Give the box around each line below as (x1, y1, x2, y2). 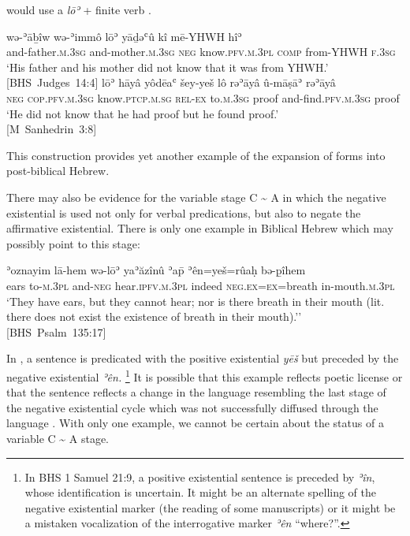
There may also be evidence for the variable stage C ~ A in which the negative (6, 188, 386, 205)
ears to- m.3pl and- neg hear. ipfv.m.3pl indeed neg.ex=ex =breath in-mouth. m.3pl (6, 277, 395, 293)
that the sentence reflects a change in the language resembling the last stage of (6, 384, 386, 400)
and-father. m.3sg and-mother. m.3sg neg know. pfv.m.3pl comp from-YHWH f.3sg (6, 43, 396, 60)
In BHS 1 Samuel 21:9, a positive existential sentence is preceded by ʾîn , (24, 468, 375, 485)
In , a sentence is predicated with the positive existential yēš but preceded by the (6, 350, 399, 367)
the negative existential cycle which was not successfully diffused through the (6, 399, 378, 415)
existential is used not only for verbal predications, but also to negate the (6, 204, 361, 221)
